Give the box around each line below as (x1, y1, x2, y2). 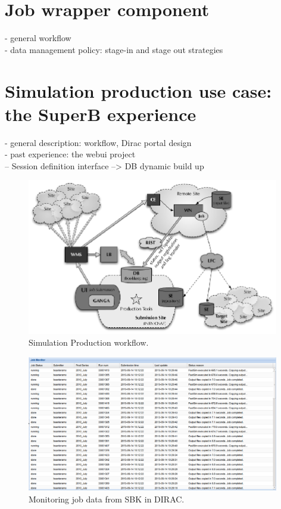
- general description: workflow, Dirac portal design (5, 136, 192, 148)
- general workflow (5, 32, 71, 44)
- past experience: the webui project (5, 148, 136, 160)
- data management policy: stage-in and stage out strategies (5, 43, 223, 55)
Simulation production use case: (5, 78, 272, 103)
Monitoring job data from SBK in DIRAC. (29, 492, 185, 505)
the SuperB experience (5, 101, 196, 126)
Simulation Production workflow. (29, 336, 149, 349)
